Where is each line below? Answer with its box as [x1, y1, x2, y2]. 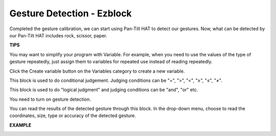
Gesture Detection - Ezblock [9, 8, 132, 19]
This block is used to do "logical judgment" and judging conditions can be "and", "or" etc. [9, 87, 198, 93]
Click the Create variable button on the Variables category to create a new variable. [9, 68, 185, 74]
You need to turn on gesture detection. [9, 96, 91, 102]
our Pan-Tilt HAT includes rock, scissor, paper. [9, 32, 107, 38]
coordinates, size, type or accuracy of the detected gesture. [9, 112, 136, 119]
